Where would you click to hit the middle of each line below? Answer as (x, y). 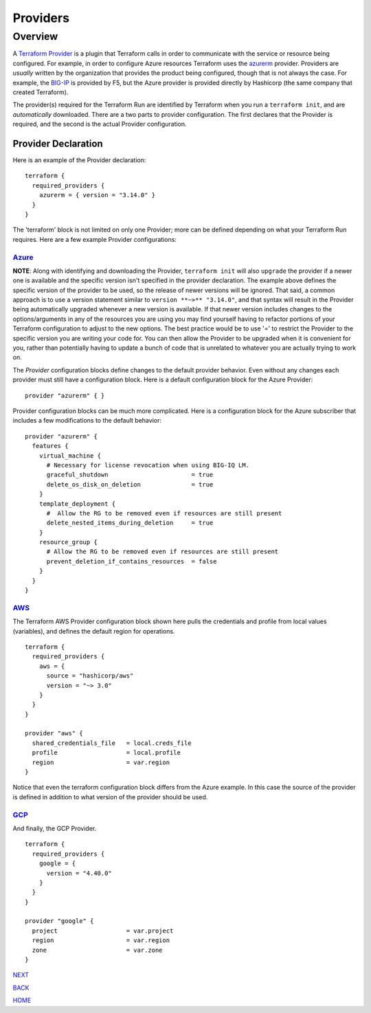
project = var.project (103, 931)
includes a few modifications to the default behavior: (87, 421)
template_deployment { (77, 504)
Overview (35, 36)
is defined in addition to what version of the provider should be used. (110, 797)
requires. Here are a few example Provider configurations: (94, 239)
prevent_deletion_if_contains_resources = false (132, 561)
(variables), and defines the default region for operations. (94, 631)
